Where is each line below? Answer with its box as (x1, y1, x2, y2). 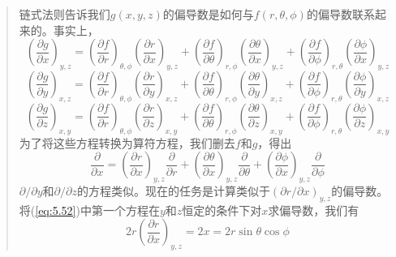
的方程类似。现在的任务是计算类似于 (76, 182, 270, 199)
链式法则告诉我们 (19, 6, 110, 22)
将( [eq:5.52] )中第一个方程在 (19, 201, 160, 218)
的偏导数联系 (306, 6, 375, 22)
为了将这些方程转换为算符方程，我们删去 (19, 134, 235, 151)
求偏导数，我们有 (268, 201, 359, 218)
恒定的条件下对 (182, 201, 262, 218)
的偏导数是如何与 (162, 6, 254, 22)
